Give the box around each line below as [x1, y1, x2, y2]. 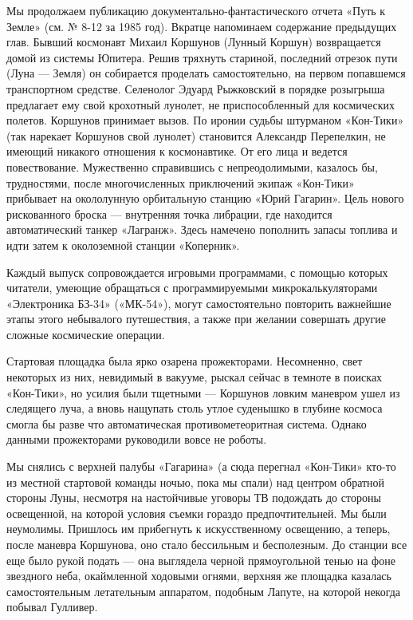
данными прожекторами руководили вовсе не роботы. [6, 431, 267, 448]
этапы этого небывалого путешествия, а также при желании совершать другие [6, 310, 386, 327]
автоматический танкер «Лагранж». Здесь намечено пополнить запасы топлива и [6, 221, 398, 238]
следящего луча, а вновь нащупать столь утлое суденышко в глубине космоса [6, 400, 383, 417]
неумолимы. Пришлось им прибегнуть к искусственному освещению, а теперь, [6, 520, 391, 537]
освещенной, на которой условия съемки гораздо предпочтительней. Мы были [6, 504, 387, 521]
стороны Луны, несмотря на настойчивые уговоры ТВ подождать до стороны [6, 489, 381, 506]
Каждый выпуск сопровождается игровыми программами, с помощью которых [6, 263, 388, 280]
